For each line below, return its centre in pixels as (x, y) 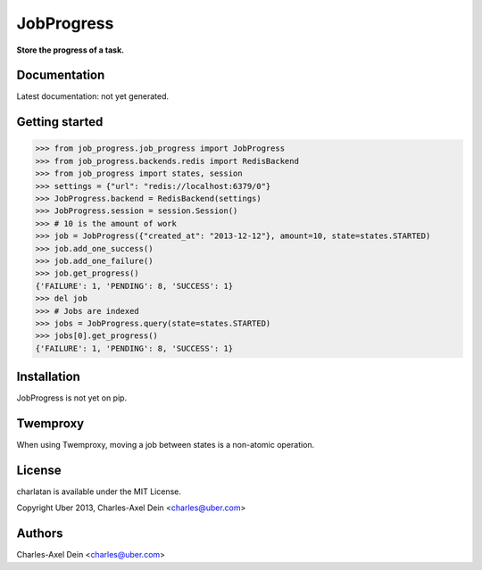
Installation (48, 377)
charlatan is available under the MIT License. (99, 492)
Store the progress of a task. (71, 50)
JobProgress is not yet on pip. (72, 398)
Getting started (60, 122)
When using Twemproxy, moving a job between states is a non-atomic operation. (166, 445)
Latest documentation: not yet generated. (93, 96)
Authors (40, 534)
